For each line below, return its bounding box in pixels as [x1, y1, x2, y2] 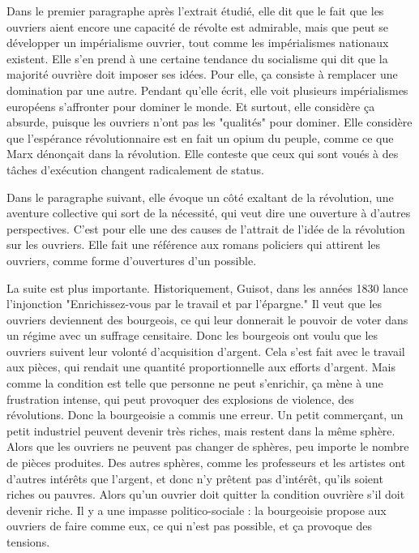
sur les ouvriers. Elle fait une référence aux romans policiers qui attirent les [6, 236, 381, 253]
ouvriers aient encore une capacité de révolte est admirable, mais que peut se [6, 18, 389, 35]
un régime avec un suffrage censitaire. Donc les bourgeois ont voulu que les [6, 327, 378, 344]
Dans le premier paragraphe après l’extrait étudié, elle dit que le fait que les [6, 2, 384, 19]
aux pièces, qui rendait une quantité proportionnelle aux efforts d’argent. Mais [6, 358, 395, 375]
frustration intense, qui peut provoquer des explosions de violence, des [6, 390, 354, 407]
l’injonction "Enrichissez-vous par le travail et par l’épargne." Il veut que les [6, 295, 383, 312]
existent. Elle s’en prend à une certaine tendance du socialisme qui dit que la [6, 49, 388, 66]
